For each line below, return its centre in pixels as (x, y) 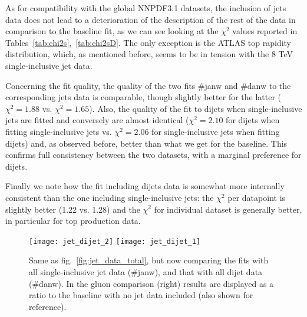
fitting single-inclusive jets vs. (59, 131)
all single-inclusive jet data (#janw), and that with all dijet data (146, 271)
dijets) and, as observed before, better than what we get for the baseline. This (146, 143)
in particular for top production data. (73, 221)
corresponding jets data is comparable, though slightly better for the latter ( (143, 97)
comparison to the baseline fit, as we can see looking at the (112, 31)
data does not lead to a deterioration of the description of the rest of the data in (151, 19)
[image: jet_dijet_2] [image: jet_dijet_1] (115, 241)
